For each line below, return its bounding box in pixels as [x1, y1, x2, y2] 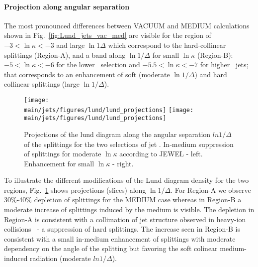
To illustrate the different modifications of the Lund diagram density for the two [4, 175, 249, 185]
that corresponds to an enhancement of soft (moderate [4, 69, 170, 79]
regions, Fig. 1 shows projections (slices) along [4, 184, 146, 195]
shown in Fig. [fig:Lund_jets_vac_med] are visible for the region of [4, 30, 211, 40]
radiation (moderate [30, 253, 91, 264]
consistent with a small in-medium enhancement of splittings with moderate [4, 233, 236, 244]
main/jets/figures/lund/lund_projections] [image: [24, 106, 194, 114]
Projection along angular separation [4, 1, 130, 11]
